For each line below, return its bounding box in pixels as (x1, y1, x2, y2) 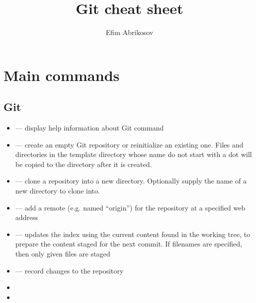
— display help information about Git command (15, 122, 164, 133)
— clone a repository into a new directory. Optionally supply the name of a (15, 175, 247, 186)
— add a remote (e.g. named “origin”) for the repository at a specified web (15, 202, 245, 212)
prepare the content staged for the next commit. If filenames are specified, (15, 238, 242, 249)
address (15, 212, 38, 222)
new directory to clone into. (15, 185, 100, 196)
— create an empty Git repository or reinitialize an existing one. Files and (15, 139, 243, 149)
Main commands (3, 64, 119, 85)
